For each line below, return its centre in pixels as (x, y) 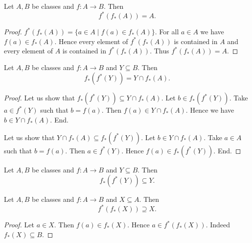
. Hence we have (210, 110)
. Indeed (218, 225)
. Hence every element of (91, 41)
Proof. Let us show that (39, 98)
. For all (167, 32)
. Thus (160, 51)
